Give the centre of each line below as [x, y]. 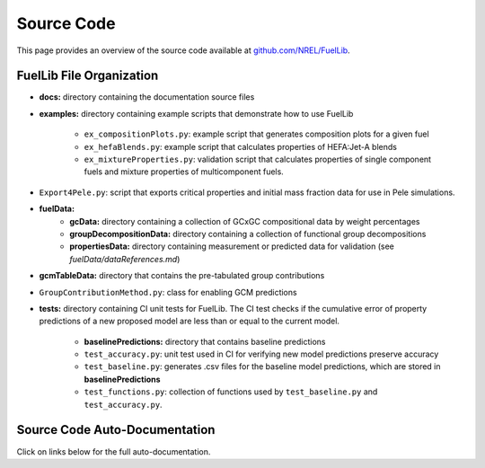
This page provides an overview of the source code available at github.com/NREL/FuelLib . [183, 50]
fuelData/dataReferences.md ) [125, 259]
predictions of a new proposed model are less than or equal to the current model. [190, 321]
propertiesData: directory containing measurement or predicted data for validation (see [232, 246]
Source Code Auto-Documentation [116, 430]
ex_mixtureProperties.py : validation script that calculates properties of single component [257, 159]
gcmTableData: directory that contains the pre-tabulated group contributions [182, 276]
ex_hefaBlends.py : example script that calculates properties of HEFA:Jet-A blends [240, 146]
